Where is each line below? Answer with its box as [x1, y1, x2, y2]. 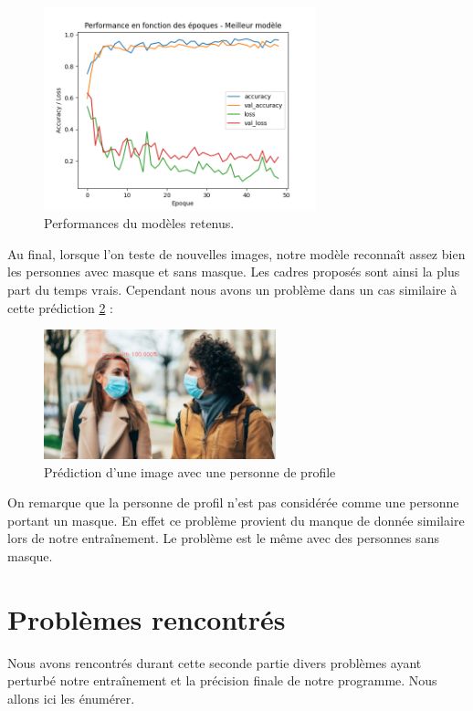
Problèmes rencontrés [7, 600, 286, 637]
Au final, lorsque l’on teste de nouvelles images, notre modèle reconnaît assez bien [7, 244, 466, 263]
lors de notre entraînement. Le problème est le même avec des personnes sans [7, 528, 439, 548]
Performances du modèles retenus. [44, 214, 235, 233]
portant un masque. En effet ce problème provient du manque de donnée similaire [7, 510, 465, 529]
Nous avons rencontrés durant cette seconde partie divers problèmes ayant [7, 653, 422, 672]
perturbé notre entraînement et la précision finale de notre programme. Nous [7, 671, 437, 690]
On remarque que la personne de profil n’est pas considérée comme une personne [7, 493, 459, 512]
